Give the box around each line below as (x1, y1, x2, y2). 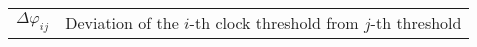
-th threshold (370, 11, 462, 34)
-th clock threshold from (189, 11, 359, 34)
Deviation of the (65, 11, 179, 34)
